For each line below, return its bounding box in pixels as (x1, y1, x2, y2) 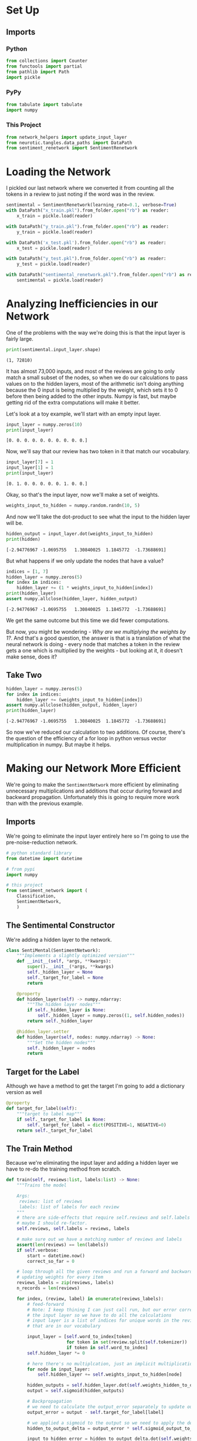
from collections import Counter (6, 58, 88, 63)
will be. (6, 519, 23, 526)
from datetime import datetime (6, 855, 83, 861)
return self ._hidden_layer (27, 1018, 93, 1024)
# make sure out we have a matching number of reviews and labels (16, 1236, 182, 1242)
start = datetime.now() (27, 1253, 85, 1259)
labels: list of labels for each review (19, 1203, 119, 1210)
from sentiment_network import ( (6, 888, 88, 894)
